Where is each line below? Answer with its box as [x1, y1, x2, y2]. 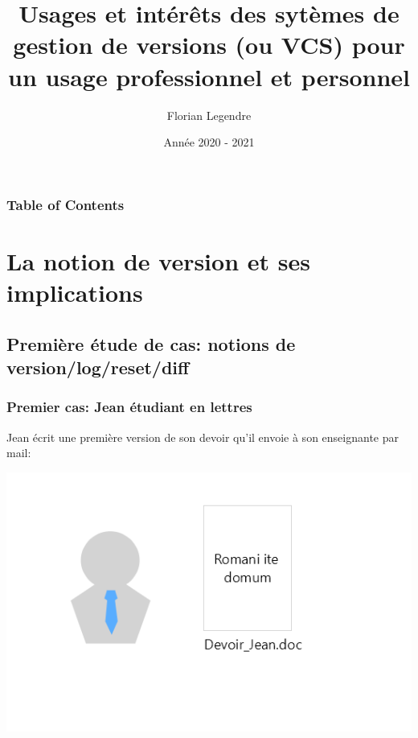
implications [6, 275, 143, 308]
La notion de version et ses [6, 244, 310, 277]
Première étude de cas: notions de [6, 331, 296, 356]
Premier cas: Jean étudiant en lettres [6, 397, 252, 417]
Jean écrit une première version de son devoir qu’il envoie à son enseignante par [6, 428, 399, 445]
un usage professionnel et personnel [8, 60, 410, 93]
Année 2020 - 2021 [163, 134, 255, 150]
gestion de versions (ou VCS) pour [13, 28, 405, 61]
